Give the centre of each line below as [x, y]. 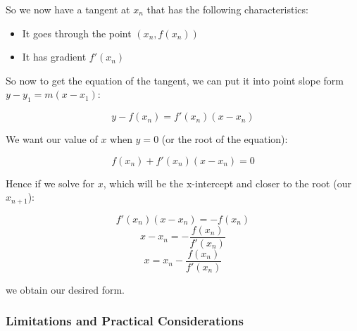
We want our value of [52, 139]
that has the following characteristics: [227, 9]
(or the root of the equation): [225, 139]
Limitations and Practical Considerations [125, 321]
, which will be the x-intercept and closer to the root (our [227, 183]
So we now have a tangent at [68, 9]
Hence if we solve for [50, 183]
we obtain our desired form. [65, 289]
